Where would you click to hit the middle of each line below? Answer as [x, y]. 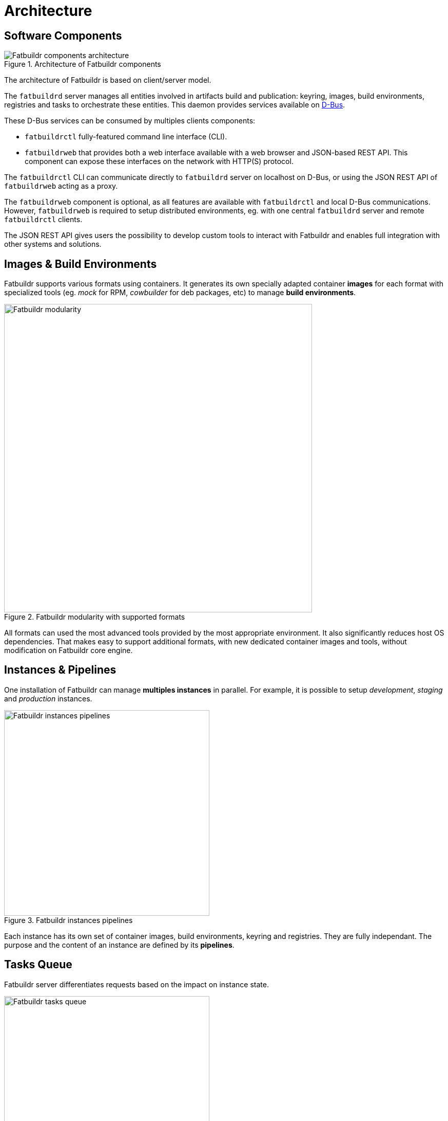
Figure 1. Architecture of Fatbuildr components [83, 64]
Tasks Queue [38, 965]
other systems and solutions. [53, 244]
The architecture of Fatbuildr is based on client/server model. [108, 80]
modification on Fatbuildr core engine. [69, 650]
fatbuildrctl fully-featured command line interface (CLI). [126, 137]
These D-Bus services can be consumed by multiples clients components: [130, 121]
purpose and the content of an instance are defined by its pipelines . [119, 945]
